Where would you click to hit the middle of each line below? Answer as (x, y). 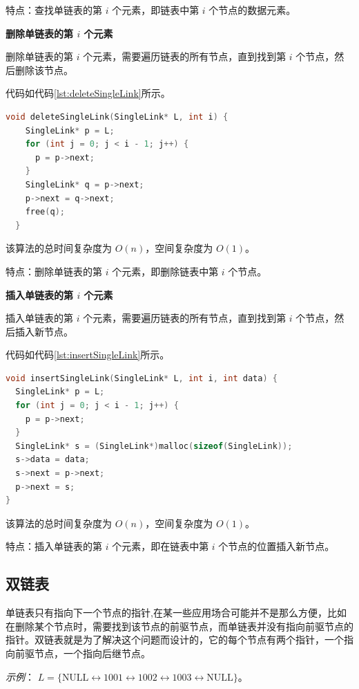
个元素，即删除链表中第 (165, 271)
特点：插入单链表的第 (54, 546)
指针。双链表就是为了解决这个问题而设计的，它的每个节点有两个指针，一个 (175, 640)
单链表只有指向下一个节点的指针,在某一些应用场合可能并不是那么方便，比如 (176, 613)
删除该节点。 (44, 70)
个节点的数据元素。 (252, 10)
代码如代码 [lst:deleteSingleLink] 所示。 (88, 93)
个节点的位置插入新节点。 (276, 546)
